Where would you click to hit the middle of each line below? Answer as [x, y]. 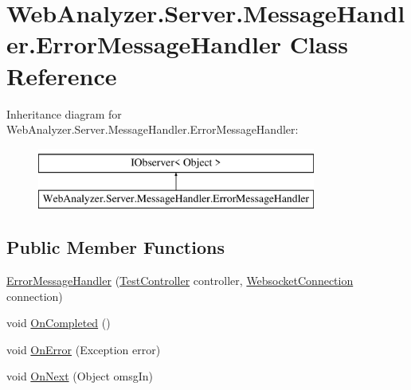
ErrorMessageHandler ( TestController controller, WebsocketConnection [180, 281]
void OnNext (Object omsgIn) [80, 376]
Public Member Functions [115, 247]
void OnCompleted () [59, 323]
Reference [62, 75]
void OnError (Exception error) [84, 349]
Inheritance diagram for [64, 113]
